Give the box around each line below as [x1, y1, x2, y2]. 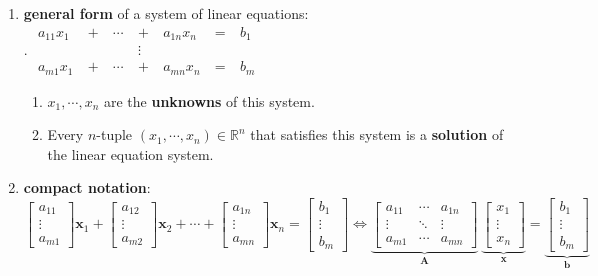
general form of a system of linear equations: [23, 3, 309, 23]
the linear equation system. [47, 143, 214, 164]
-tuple [96, 124, 133, 145]
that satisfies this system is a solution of [250, 124, 504, 145]
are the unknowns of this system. [103, 90, 315, 111]
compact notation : [23, 177, 151, 198]
